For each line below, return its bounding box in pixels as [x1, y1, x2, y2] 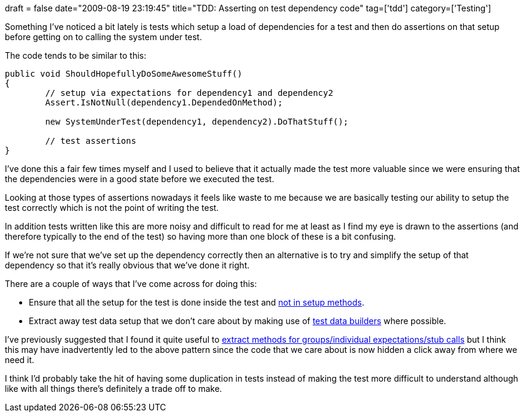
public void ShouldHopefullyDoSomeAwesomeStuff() [5, 69, 243, 78]
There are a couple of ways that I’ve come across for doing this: [5, 279, 257, 289]
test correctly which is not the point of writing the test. [5, 203, 219, 213]
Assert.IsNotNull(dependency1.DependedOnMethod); [45, 98, 283, 107]
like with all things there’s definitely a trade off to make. [5, 383, 222, 394]
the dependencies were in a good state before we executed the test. [5, 174, 274, 184]
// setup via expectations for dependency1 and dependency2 [45, 88, 333, 98]
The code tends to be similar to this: [5, 50, 147, 61]
